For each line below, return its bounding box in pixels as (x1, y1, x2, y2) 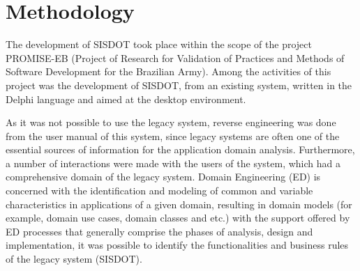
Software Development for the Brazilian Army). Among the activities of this (6, 64, 331, 79)
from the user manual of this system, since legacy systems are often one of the (6, 128, 340, 143)
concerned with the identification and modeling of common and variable (6, 183, 313, 198)
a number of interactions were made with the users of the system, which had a (6, 155, 340, 170)
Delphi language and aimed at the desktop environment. (6, 91, 246, 106)
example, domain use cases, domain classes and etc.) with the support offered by (6, 210, 350, 225)
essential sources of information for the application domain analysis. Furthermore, (6, 142, 355, 157)
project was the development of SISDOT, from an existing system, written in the (6, 77, 352, 92)
